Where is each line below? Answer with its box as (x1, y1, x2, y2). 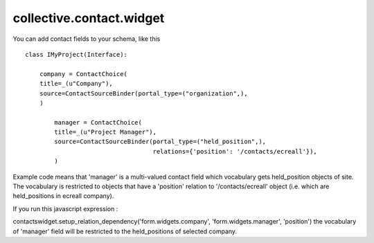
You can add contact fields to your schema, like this (12, 35, 161, 43)
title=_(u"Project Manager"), (54, 128, 157, 136)
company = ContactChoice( (39, 70, 128, 78)
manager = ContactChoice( (54, 118, 142, 126)
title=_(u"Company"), (39, 80, 114, 88)
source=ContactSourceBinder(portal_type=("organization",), (39, 89, 249, 97)
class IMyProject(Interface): (25, 51, 128, 58)
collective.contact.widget (12, 10, 165, 26)
